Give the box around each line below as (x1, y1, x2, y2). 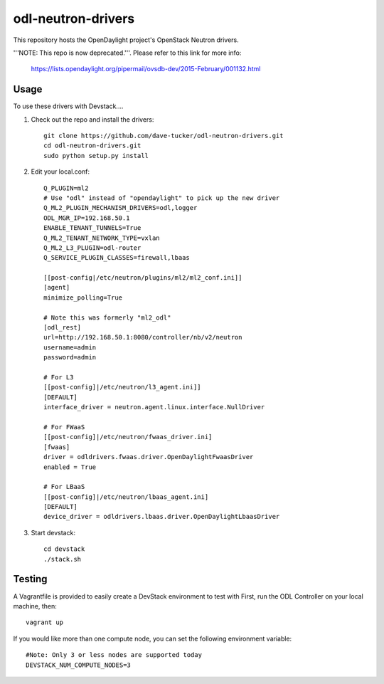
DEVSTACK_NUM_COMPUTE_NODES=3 (26, 661, 132, 669)
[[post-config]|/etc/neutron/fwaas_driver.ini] (43, 433, 213, 441)
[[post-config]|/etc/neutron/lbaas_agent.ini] (43, 493, 209, 501)
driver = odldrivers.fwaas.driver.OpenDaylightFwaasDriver (43, 453, 254, 461)
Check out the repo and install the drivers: (31, 115, 154, 124)
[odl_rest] (43, 324, 82, 332)
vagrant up (26, 619, 64, 626)
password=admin (43, 353, 97, 362)
